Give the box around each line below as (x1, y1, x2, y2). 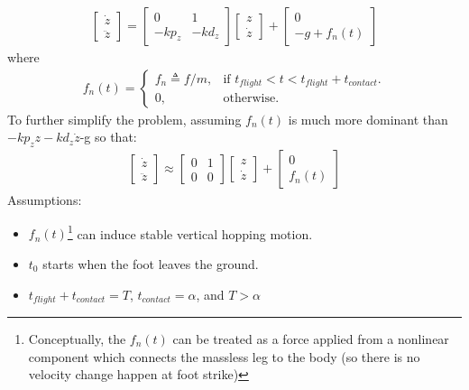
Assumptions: (7, 190, 82, 209)
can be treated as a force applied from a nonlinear (172, 329, 449, 348)
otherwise (223, 92, 276, 106)
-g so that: (79, 127, 137, 146)
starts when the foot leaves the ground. (42, 254, 259, 273)
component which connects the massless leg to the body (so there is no (28, 347, 420, 366)
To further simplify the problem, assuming (7, 109, 242, 128)
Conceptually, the (28, 329, 126, 348)
